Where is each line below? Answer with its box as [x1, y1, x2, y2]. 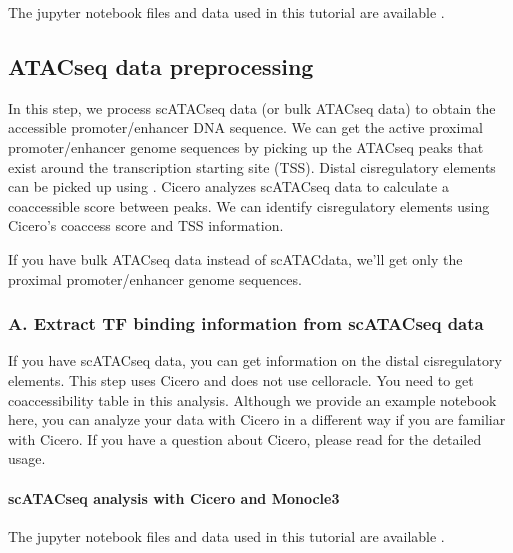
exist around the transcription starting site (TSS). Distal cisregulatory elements [8, 156, 496, 177]
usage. [8, 448, 46, 469]
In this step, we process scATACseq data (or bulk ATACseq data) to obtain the [8, 97, 496, 118]
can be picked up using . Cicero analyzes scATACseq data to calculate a [8, 176, 449, 197]
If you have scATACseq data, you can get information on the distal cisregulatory [8, 350, 502, 371]
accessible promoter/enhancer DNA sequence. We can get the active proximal [8, 117, 483, 138]
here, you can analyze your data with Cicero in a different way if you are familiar [8, 409, 506, 430]
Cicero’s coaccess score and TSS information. [8, 215, 284, 236]
